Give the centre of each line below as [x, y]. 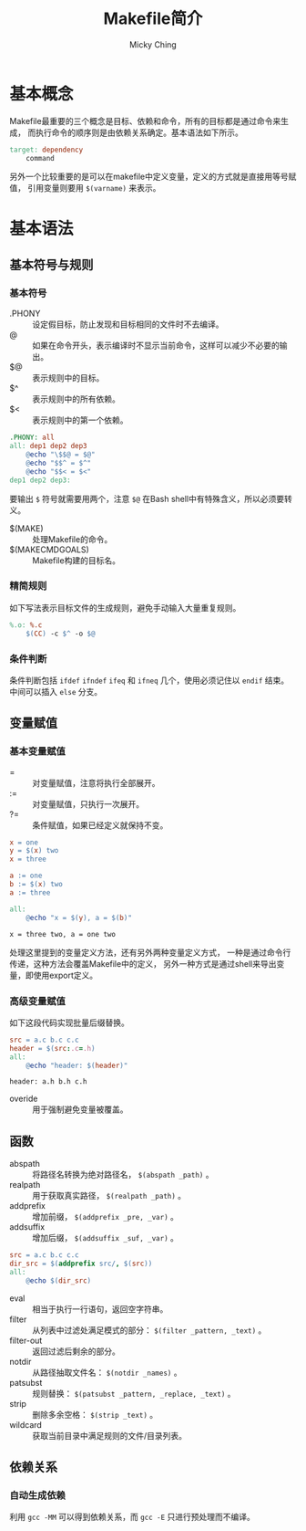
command [40, 158]
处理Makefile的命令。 [72, 539]
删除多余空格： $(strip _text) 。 [95, 1414]
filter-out [26, 1340]
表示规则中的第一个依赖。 [80, 420]
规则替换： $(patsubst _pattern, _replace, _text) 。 [134, 1393]
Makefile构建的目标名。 [76, 560]
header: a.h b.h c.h [49, 1082]
